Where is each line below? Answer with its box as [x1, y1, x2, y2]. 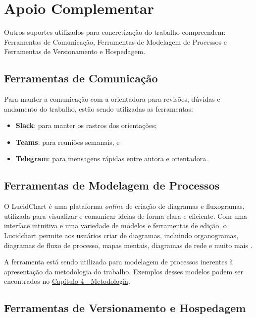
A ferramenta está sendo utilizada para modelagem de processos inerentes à [4, 256, 233, 267]
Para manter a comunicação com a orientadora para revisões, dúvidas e [4, 94, 220, 104]
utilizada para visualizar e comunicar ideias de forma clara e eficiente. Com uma [4, 210, 248, 221]
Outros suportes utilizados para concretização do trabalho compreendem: [4, 27, 226, 37]
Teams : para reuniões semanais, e [15, 136, 120, 147]
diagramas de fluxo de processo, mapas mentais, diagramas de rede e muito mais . [4, 240, 253, 250]
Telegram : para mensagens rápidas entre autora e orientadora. [15, 153, 208, 164]
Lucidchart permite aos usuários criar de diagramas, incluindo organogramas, [4, 230, 239, 241]
